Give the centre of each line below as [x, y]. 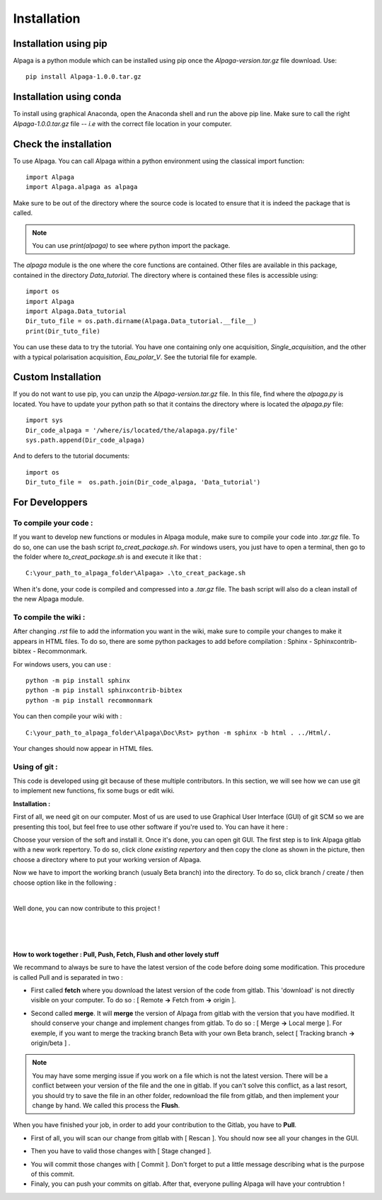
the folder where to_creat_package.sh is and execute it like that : [107, 557]
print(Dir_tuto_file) [63, 331]
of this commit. [53, 1174]
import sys [45, 420]
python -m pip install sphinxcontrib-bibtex [104, 690]
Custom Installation [57, 377]
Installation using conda [67, 97]
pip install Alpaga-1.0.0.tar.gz [83, 77]
